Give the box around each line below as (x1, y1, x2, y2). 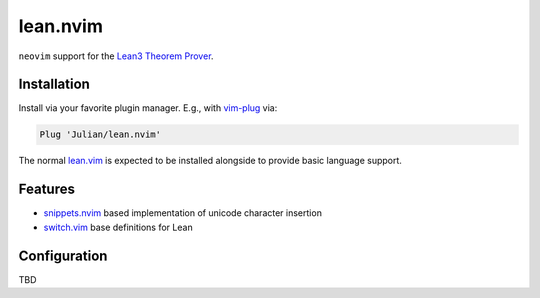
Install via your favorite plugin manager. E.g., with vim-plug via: (18, 102, 278, 114)
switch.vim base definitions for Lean (43, 221, 194, 233)
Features (18, 181, 75, 198)
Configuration (18, 247, 108, 264)
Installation (18, 76, 90, 93)
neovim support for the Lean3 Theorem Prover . (18, 50, 214, 62)
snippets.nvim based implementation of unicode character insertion (43, 207, 322, 219)
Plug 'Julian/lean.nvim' (39, 129, 162, 140)
